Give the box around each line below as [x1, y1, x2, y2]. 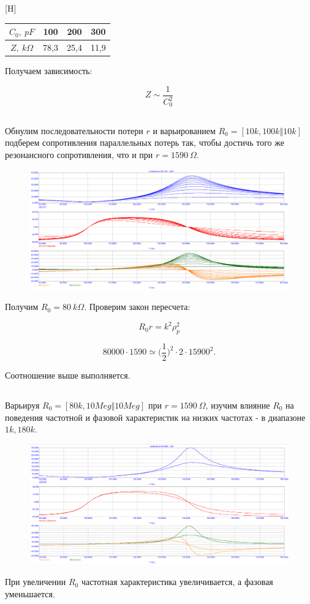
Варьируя [5, 399, 40, 412]
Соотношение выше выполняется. [5, 369, 130, 382]
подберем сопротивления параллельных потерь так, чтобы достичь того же [5, 136, 284, 149]
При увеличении [5, 575, 66, 588]
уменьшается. [5, 587, 55, 600]
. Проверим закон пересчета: [84, 300, 191, 313]
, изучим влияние [205, 399, 270, 412]
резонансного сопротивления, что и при [5, 148, 153, 161]
